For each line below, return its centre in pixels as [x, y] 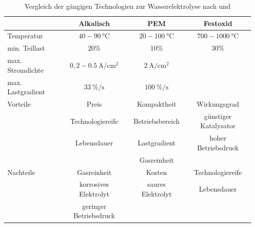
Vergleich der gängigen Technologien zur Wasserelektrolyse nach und [127, 6]
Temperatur [25, 36]
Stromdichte [25, 70]
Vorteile [19, 104]
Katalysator [218, 126]
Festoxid [218, 23]
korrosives [94, 184]
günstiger [218, 116]
